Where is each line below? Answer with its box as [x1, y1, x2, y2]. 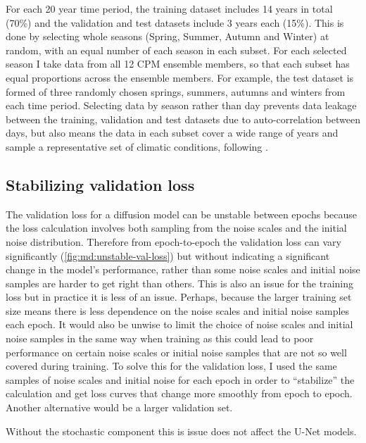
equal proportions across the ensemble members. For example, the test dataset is [6, 70, 354, 85]
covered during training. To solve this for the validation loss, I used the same [6, 358, 337, 373]
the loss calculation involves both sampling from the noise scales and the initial [6, 220, 347, 235]
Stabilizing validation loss [6, 173, 195, 195]
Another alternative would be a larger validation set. [6, 400, 233, 415]
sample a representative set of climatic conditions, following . [6, 139, 268, 154]
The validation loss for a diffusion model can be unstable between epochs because [6, 206, 358, 221]
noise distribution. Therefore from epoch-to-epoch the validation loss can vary [6, 234, 341, 249]
